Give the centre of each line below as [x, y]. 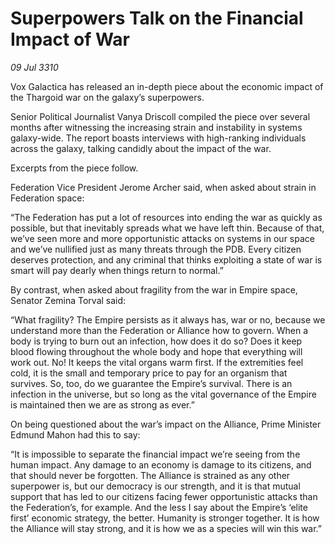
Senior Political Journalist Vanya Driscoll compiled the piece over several [160, 116]
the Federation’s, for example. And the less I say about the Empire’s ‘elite [159, 507]
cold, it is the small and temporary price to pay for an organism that [149, 373]
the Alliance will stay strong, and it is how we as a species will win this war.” [166, 528]
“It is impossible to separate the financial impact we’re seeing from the [155, 454]
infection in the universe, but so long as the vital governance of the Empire [163, 394]
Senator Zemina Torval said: [68, 300]
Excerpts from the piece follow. [74, 168]
